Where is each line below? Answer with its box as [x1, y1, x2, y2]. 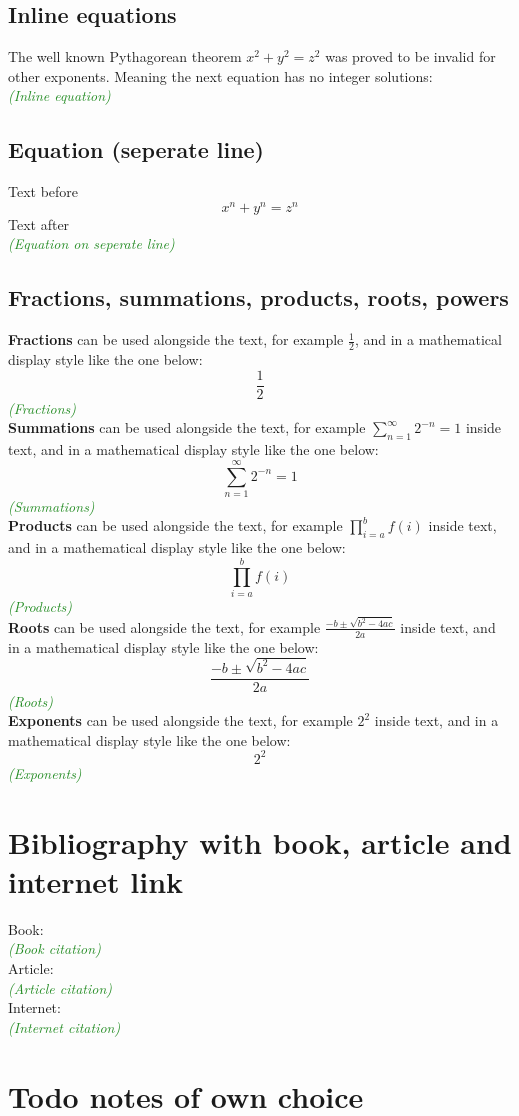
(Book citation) [8, 938, 101, 959]
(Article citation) [8, 977, 112, 998]
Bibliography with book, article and [8, 821, 512, 862]
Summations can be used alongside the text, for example [8, 417, 366, 438]
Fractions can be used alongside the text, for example [8, 329, 344, 350]
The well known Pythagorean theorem [8, 46, 242, 67]
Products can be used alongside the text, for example [8, 515, 343, 536]
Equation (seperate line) [8, 134, 265, 165]
